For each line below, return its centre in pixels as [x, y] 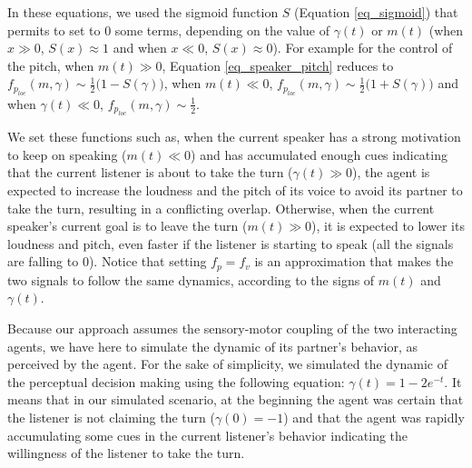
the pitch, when [51, 65]
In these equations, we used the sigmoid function [143, 12]
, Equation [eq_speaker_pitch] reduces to [278, 65]
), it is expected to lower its [388, 226]
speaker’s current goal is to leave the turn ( [128, 226]
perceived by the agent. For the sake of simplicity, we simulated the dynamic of [228, 364]
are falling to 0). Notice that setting [107, 261]
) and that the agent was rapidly [374, 417]
